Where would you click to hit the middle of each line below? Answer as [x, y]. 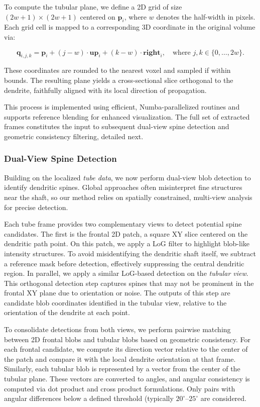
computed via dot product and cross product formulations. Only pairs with [120, 388]
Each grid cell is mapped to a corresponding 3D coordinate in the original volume [130, 27]
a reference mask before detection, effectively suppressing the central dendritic [124, 263]
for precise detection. [36, 207]
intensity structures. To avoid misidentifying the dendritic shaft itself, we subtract [130, 253]
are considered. [223, 398]
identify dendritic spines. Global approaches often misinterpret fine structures [123, 187]
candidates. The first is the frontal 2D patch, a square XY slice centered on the [126, 233]
